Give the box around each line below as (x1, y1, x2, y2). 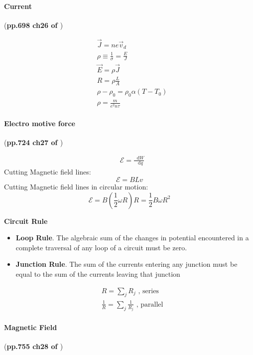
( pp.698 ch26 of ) (4, 19, 63, 30)
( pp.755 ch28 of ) (4, 341, 63, 352)
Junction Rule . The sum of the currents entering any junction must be (15, 259, 238, 269)
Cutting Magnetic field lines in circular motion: (4, 181, 148, 191)
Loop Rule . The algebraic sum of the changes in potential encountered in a (15, 232, 249, 243)
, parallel (136, 301, 163, 308)
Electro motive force (4, 118, 75, 129)
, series (138, 287, 159, 295)
